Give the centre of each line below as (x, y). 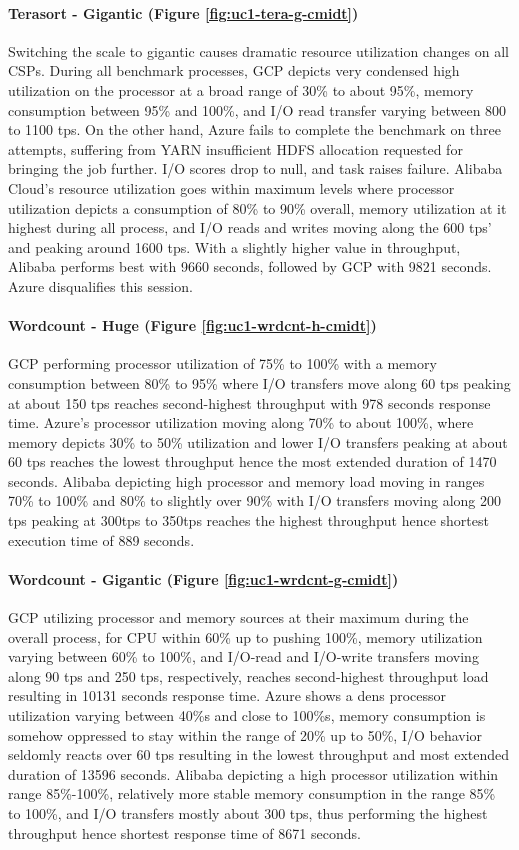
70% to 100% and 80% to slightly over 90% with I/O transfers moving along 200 (255, 500)
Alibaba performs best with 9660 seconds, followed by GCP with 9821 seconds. (250, 266)
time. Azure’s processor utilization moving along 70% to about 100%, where (241, 422)
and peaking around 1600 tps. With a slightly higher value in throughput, (234, 246)
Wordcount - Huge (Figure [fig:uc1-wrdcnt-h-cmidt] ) (192, 325)
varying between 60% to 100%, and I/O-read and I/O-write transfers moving (243, 656)
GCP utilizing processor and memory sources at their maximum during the (238, 617)
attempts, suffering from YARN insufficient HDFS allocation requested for (235, 148)
